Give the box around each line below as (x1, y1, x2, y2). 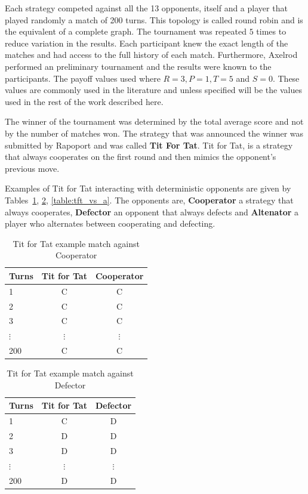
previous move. (5, 162, 60, 174)
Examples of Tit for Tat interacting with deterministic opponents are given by (5, 182, 291, 194)
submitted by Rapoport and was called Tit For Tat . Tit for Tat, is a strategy (5, 138, 293, 151)
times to (256, 25, 287, 38)
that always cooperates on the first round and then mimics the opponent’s (5, 150, 276, 163)
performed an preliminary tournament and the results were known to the (5, 60, 272, 72)
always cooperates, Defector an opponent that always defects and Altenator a (5, 205, 299, 218)
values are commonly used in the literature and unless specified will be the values (5, 84, 302, 96)
